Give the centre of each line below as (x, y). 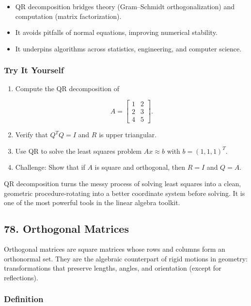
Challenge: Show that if (50, 167)
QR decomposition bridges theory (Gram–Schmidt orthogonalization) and (125, 6)
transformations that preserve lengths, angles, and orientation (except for (113, 268)
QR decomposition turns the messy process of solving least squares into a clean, (123, 184)
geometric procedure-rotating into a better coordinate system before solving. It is (125, 193)
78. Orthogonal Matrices (66, 229)
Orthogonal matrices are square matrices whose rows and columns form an (115, 249)
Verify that (31, 135)
